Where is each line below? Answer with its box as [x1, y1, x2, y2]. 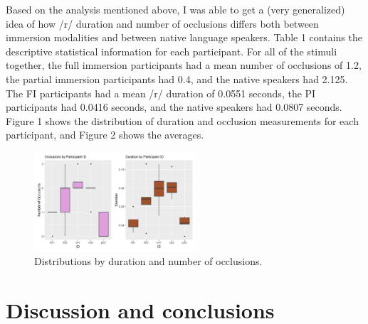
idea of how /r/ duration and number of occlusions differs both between [6, 16, 319, 31]
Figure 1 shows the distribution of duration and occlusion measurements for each [6, 113, 359, 128]
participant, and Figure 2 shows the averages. [6, 127, 204, 142]
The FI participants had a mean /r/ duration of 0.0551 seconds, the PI [6, 85, 316, 100]
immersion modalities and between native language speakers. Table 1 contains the [6, 30, 362, 45]
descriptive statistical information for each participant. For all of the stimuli [6, 43, 337, 58]
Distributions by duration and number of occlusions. [34, 254, 263, 269]
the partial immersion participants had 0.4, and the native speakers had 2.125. [6, 71, 348, 86]
